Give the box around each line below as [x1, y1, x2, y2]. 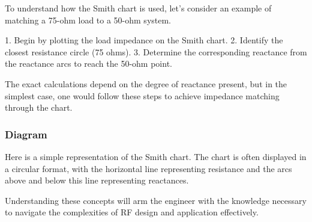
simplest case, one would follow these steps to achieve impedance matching [5, 89, 280, 102]
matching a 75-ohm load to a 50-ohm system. [5, 13, 172, 26]
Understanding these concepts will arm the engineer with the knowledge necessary [5, 194, 307, 206]
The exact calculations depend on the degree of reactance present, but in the [5, 77, 287, 90]
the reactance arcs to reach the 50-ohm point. [5, 57, 172, 70]
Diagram [5, 126, 47, 141]
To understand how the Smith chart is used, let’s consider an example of [5, 2, 272, 14]
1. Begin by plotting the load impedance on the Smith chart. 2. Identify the [5, 34, 283, 46]
